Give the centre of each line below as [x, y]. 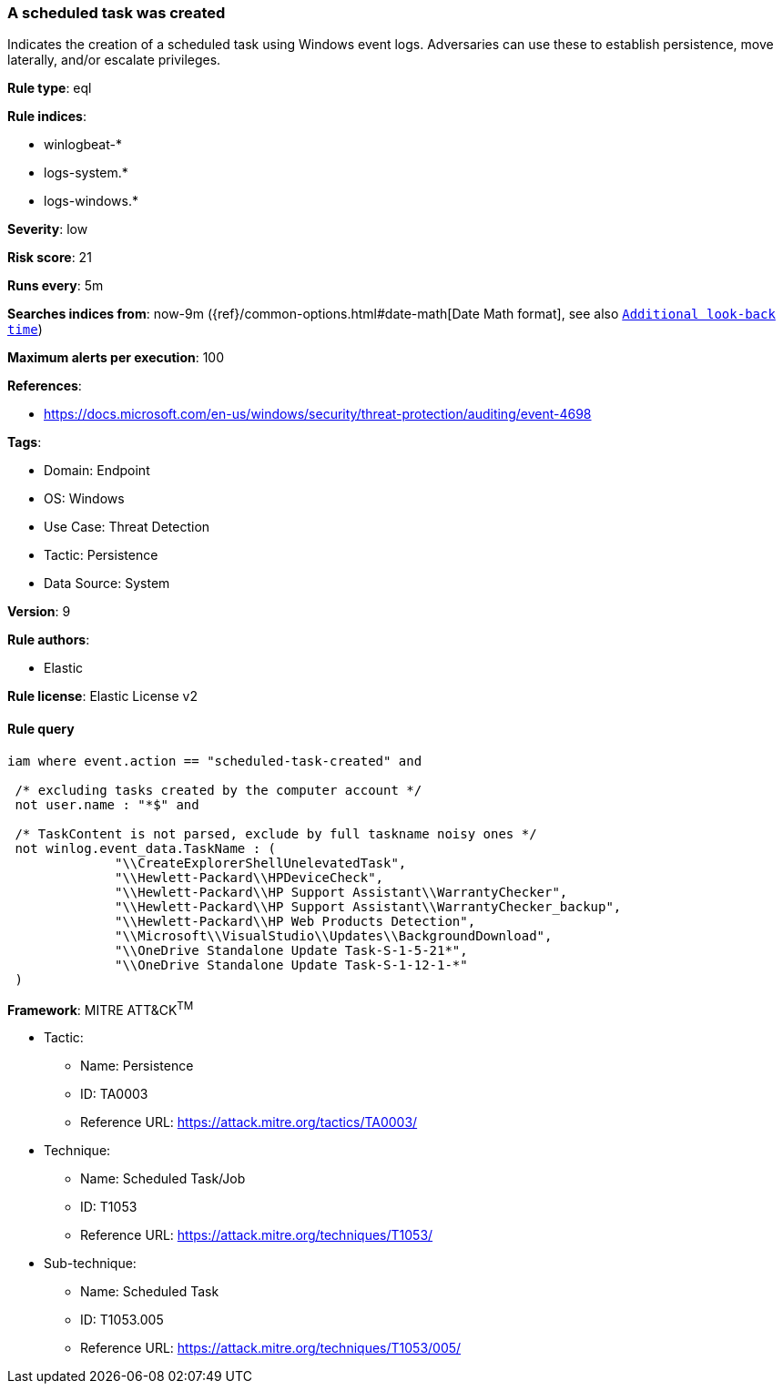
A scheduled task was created [117, 13]
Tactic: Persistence [101, 555]
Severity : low [48, 229]
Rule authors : [49, 640]
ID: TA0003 [114, 1094]
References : [45, 386]
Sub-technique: [90, 1264]
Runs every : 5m [56, 286]
